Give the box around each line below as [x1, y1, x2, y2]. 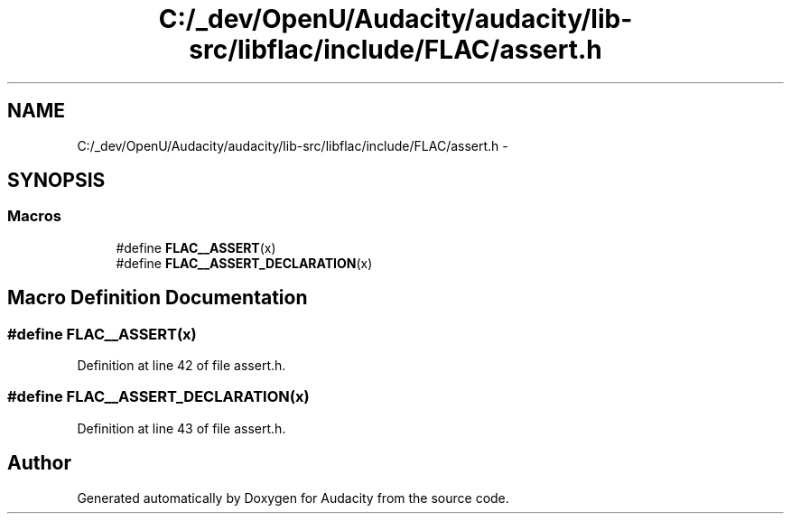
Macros [7, 207, 61, 226]
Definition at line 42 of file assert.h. [77, 358, 286, 374]
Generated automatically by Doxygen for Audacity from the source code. [77, 489, 509, 506]
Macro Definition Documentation [7, 286, 308, 310]
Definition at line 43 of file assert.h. [77, 420, 286, 436]
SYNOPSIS [7, 169, 106, 192]
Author [7, 451, 71, 475]
